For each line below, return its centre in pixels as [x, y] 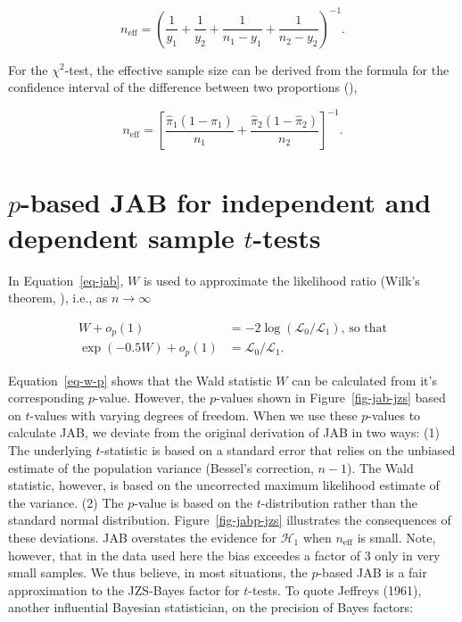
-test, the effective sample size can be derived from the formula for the [257, 69]
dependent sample [121, 237]
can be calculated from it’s [364, 380]
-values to [394, 415]
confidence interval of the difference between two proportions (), [183, 87]
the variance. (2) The [66, 502]
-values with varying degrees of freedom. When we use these [194, 415]
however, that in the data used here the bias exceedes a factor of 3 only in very [224, 555]
